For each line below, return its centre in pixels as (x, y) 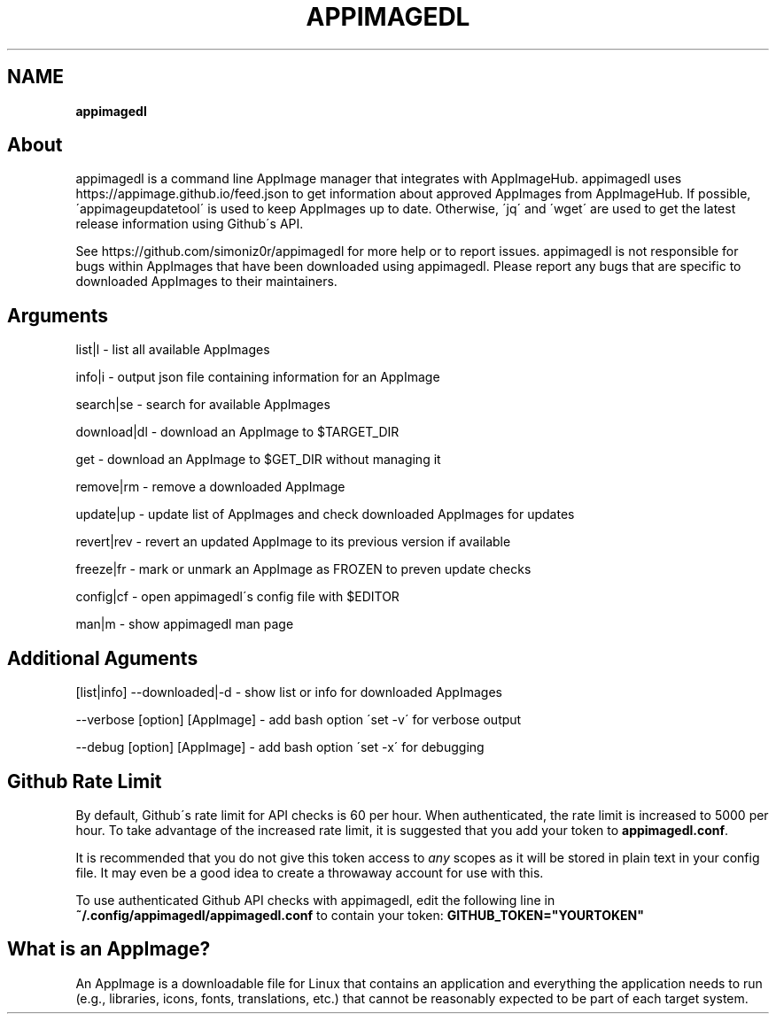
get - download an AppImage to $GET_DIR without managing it (258, 460)
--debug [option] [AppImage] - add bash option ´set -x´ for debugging (280, 747)
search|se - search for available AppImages (203, 405)
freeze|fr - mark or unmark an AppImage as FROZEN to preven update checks (303, 569)
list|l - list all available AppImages (173, 350)
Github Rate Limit (85, 781)
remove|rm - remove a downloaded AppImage (210, 487)
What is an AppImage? (109, 949)
